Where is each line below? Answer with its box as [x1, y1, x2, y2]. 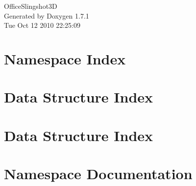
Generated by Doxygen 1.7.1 [4, 10, 89, 21]
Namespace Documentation [4, 164, 193, 184]
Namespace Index [4, 48, 126, 68]
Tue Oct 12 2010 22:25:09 [4, 20, 80, 30]
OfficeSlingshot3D [4, 1, 57, 11]
